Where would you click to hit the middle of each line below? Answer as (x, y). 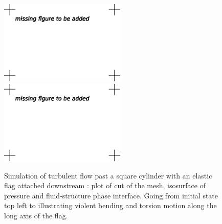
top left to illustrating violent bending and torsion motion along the (110, 205)
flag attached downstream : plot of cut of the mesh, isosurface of (105, 185)
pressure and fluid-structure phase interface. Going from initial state (111, 195)
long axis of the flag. (36, 215)
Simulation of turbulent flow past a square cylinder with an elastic (108, 175)
